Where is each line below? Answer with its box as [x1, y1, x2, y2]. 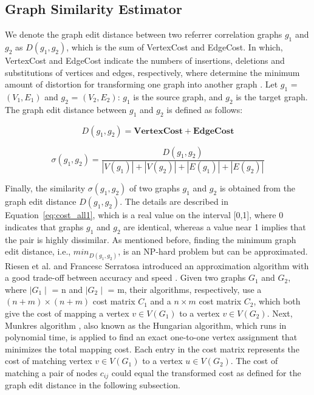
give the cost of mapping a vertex [5, 307, 129, 319]
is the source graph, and [133, 90, 223, 103]
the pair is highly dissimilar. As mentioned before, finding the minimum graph [5, 233, 296, 246]
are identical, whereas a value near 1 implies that [123, 221, 306, 233]
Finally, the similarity [5, 182, 86, 194]
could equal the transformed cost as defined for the [111, 366, 301, 379]
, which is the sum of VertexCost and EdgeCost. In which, [66, 41, 283, 53]
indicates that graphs [5, 221, 84, 233]
